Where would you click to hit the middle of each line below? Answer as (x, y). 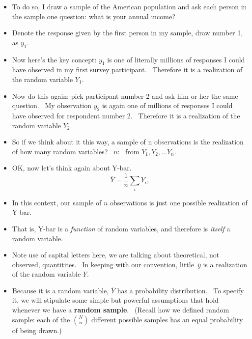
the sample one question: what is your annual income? (94, 16)
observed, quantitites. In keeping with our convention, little (103, 264)
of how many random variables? (60, 151)
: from (128, 151)
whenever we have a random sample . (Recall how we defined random (121, 310)
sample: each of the (41, 319)
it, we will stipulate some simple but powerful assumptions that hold (115, 300)
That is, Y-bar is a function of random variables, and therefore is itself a (121, 228)
